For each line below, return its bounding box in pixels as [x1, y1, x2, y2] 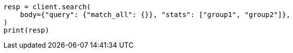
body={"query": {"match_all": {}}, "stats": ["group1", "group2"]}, [20, 11, 291, 18]
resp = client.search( [3, 3, 91, 11]
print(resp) [3, 26, 49, 34]
